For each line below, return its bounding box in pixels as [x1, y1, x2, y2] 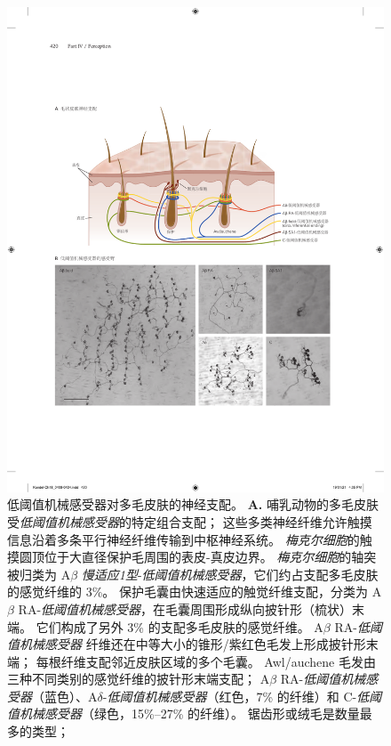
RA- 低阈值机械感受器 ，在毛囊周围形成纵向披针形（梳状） [18, 599, 353, 618]
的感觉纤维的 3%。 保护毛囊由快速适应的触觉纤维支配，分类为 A [7, 582, 382, 601]
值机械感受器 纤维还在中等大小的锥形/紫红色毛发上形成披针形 [7, 635, 366, 653]
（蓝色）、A [32, 686, 98, 705]
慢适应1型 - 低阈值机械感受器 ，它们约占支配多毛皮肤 [81, 564, 379, 583]
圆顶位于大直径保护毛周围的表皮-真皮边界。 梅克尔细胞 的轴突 [19, 547, 377, 566]
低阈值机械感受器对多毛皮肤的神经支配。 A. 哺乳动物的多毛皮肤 [7, 495, 379, 514]
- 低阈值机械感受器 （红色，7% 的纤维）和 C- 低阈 [102, 686, 382, 705]
